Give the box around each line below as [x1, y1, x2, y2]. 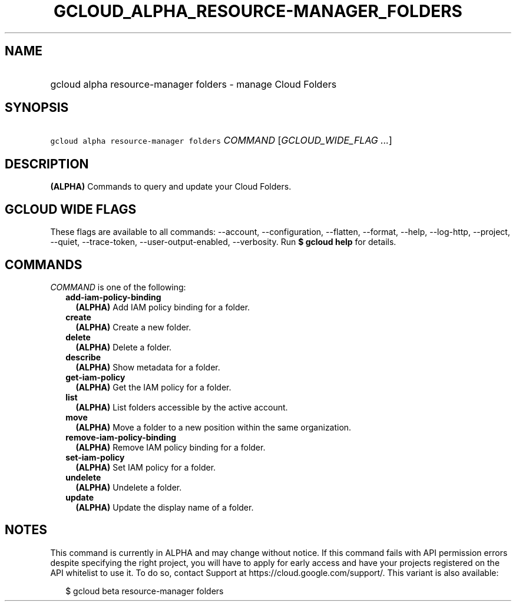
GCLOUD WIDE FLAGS [5, 201, 137, 217]
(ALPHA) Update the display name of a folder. [75, 502, 254, 512]
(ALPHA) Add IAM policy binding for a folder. [75, 302, 250, 312]
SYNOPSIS [5, 100, 69, 115]
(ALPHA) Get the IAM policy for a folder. [75, 382, 231, 392]
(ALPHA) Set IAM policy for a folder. [75, 462, 216, 472]
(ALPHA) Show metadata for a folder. [75, 362, 220, 372]
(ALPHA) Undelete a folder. [75, 482, 182, 492]
